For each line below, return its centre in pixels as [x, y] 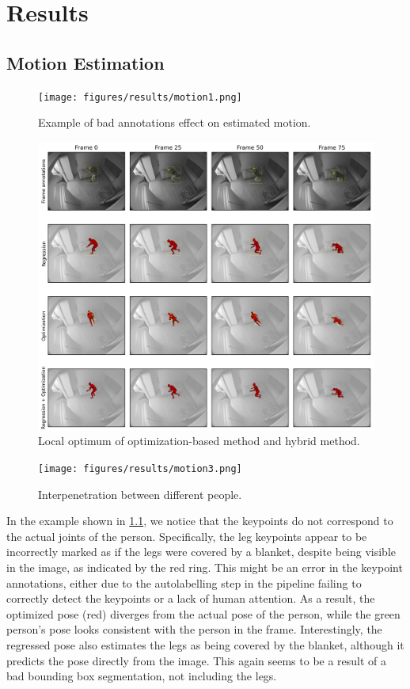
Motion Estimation [85, 62]
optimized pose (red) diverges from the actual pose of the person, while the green [203, 613]
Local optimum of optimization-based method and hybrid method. [199, 441]
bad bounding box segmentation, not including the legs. [142, 676]
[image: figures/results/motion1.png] [140, 97]
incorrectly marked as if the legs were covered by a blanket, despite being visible [201, 552]
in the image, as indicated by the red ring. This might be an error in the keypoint [205, 567]
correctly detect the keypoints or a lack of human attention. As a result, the [191, 598]
